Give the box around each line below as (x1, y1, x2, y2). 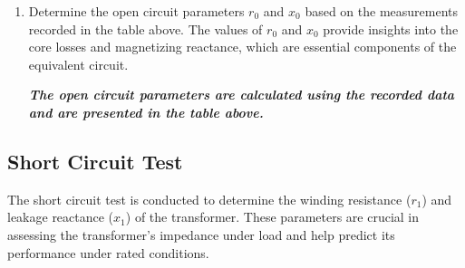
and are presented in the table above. (28, 102, 264, 121)
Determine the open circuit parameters (28, 2, 245, 20)
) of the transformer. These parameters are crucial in (125, 207, 420, 226)
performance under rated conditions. (7, 243, 209, 262)
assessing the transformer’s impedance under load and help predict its (7, 225, 395, 244)
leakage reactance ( (7, 207, 114, 226)
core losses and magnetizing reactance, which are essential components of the (28, 37, 457, 56)
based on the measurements (305, 2, 459, 20)
